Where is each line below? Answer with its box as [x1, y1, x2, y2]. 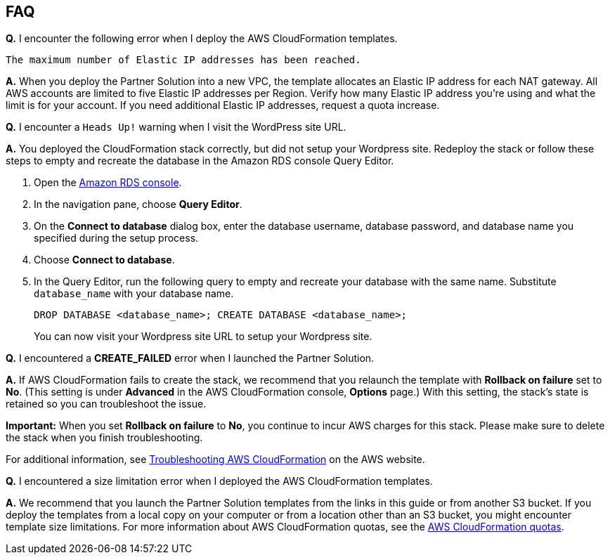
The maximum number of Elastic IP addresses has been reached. [6, 54, 361, 66]
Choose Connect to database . [34, 254, 175, 266]
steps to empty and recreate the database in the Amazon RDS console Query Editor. [6, 155, 394, 167]
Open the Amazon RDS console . [34, 176, 182, 189]
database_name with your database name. [34, 287, 234, 300]
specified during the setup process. [34, 232, 199, 245]
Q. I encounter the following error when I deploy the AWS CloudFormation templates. [6, 32, 398, 45]
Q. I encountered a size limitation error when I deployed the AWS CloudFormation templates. [6, 475, 433, 488]
